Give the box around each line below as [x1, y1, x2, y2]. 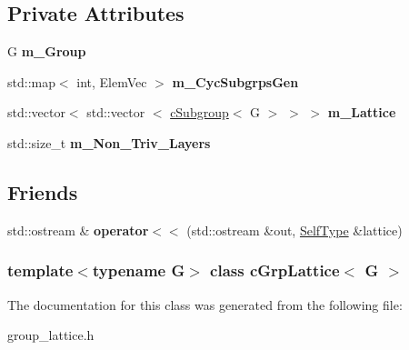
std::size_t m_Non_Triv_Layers [7, 133, 211, 152]
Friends [7, 177, 78, 205]
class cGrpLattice [210, 259, 340, 282]
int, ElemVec [76, 72, 147, 91]
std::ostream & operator [7, 220, 149, 239]
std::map [7, 72, 55, 91]
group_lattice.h [7, 325, 95, 345]
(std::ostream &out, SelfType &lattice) [186, 220, 403, 239]
